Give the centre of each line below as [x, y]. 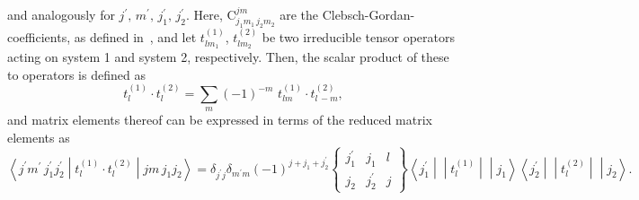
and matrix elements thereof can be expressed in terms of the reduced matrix [220, 120]
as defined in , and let [135, 37]
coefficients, [39, 37]
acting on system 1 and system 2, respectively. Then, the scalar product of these [228, 57]
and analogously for [61, 14]
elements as [39, 137]
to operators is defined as [76, 74]
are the [299, 14]
